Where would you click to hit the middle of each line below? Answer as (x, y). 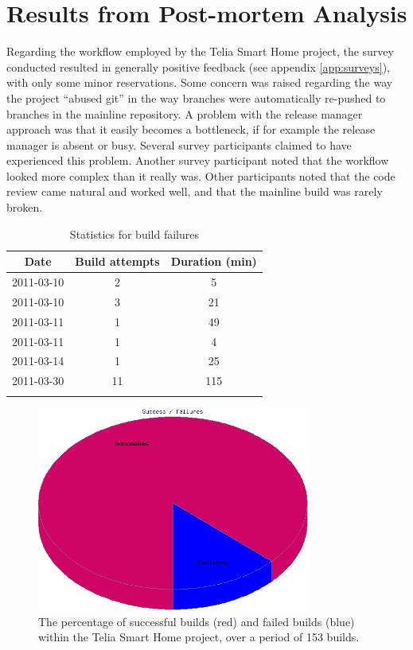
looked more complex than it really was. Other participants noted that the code (201, 175)
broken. (25, 207)
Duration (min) (214, 261)
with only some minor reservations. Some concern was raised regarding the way (200, 82)
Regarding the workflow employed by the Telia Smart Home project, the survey (200, 51)
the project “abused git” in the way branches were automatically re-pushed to (196, 97)
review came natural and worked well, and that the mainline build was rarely (195, 191)
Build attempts (117, 261)
